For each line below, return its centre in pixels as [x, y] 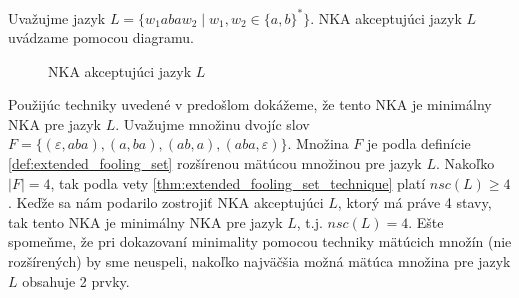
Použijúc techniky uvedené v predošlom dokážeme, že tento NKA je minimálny [250, 104]
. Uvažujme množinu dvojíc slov [212, 123]
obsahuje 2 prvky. [76, 280]
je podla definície [418, 143]
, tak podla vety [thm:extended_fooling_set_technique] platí [238, 182]
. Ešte [426, 221]
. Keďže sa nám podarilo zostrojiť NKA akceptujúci [166, 202]
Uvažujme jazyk [57, 17]
